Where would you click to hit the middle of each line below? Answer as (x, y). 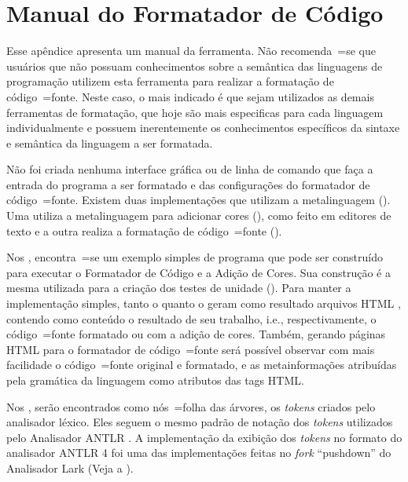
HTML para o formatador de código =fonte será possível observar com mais (191, 349)
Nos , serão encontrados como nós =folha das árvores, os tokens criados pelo (191, 406)
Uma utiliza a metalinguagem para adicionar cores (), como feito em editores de (199, 215)
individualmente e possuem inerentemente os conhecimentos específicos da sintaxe (203, 128)
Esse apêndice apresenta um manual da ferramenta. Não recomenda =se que (191, 51)
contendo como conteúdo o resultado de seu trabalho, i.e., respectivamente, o (191, 318)
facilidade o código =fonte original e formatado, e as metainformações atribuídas (202, 365)
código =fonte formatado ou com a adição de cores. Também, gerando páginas (196, 334)
